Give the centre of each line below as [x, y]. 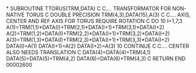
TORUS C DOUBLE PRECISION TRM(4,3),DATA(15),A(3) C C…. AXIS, [108, 15]
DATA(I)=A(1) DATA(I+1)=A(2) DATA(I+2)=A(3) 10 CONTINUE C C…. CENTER [98, 46]
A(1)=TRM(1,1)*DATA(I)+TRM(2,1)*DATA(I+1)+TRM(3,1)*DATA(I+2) [85, 27]
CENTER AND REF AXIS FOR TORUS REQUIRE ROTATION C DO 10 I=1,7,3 [94, 21]
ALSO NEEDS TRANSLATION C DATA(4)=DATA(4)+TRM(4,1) [79, 52]
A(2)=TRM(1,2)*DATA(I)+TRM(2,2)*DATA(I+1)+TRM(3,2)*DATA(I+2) [88, 34]
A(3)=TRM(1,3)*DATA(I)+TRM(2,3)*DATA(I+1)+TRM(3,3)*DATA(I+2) [88, 40]
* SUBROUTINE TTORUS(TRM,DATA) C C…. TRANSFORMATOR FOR [89, 9]
